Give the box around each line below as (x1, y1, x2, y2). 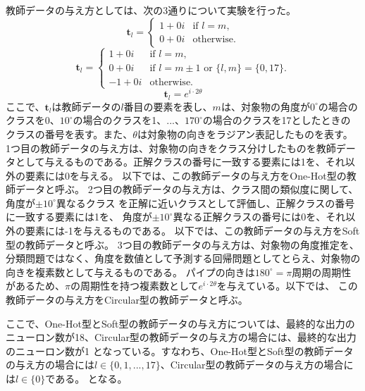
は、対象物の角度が (221, 99, 310, 113)
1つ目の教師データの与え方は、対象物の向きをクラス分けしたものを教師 (6, 140, 336, 155)
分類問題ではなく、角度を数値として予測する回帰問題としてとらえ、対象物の (6, 251, 361, 266)
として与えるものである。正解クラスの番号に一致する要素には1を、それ (15, 154, 345, 169)
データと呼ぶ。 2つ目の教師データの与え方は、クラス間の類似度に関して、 (15, 182, 359, 197)
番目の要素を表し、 (123, 99, 213, 113)
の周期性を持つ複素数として (70, 278, 199, 293)
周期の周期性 (292, 264, 352, 279)
